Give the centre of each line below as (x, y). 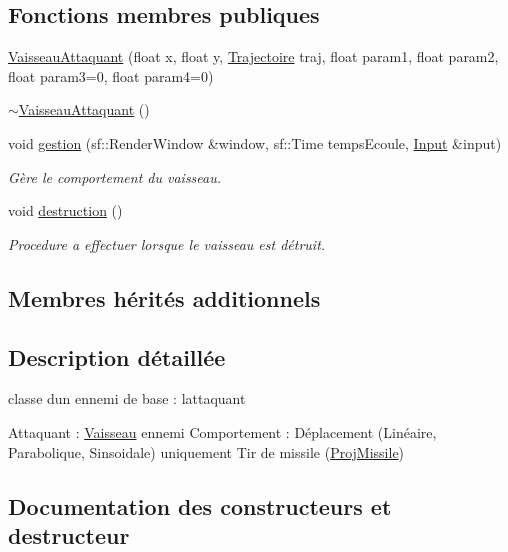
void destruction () (65, 210)
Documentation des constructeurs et (200, 505)
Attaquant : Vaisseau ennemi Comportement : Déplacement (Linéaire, (222, 431)
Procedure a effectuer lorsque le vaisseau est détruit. (167, 243)
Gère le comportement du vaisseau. (115, 176)
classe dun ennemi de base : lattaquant (127, 398)
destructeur (69, 534)
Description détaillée (117, 356)
